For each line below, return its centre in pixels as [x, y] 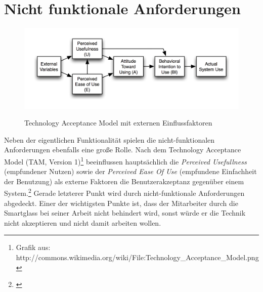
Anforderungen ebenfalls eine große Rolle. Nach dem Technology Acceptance [123, 150]
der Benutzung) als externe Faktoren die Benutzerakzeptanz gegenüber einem [124, 181]
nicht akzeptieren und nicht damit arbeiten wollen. [83, 222]
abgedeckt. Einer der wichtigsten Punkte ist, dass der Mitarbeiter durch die [121, 203]
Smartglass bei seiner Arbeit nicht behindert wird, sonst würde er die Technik [125, 213]
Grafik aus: [33, 247]
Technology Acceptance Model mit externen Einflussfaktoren [118, 123]
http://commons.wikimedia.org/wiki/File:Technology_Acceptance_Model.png [137, 257]
